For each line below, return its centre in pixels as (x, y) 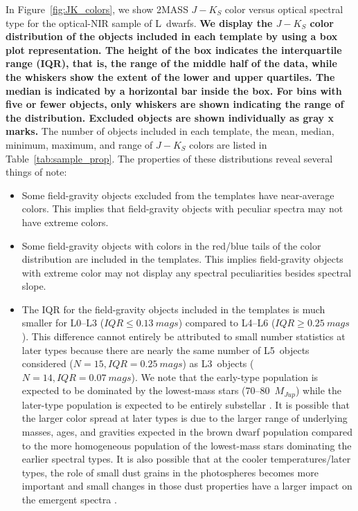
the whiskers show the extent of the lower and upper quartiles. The (170, 76)
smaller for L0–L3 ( (63, 323)
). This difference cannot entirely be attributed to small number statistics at (184, 336)
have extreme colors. (65, 222)
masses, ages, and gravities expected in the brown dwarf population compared (187, 432)
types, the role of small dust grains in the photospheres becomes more (170, 472)
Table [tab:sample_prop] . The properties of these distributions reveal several (169, 158)
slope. (34, 286)
